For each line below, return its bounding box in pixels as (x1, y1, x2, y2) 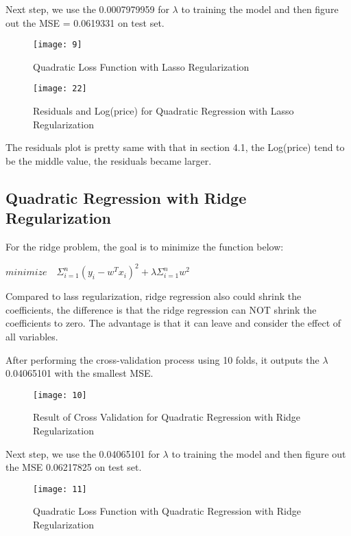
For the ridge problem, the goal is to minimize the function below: (5, 240, 284, 254)
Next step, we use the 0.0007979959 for (5, 2, 169, 16)
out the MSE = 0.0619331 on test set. (5, 15, 165, 30)
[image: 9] (33, 40, 82, 50)
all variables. (5, 329, 58, 343)
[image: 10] (33, 390, 87, 400)
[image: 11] (33, 484, 87, 494)
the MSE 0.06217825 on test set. (5, 460, 142, 474)
